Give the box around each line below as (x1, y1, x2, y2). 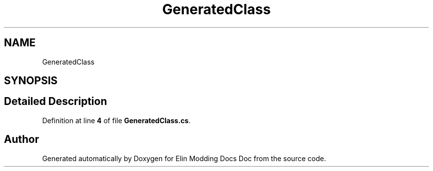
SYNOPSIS (4, 74, 58, 87)
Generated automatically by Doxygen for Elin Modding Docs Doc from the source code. (42, 154, 326, 163)
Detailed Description (4, 95, 107, 108)
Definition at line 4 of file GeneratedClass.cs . (42, 116, 191, 125)
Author (4, 133, 39, 146)
